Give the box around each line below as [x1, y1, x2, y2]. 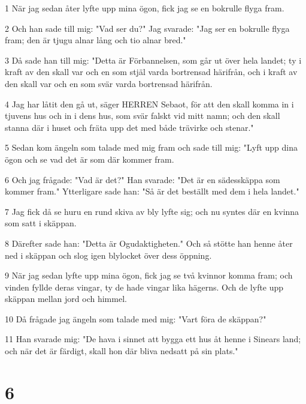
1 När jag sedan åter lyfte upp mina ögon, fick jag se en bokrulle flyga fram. [5, 2, 284, 14]
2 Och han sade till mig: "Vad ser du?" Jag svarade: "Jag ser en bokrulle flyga [5, 22, 290, 34]
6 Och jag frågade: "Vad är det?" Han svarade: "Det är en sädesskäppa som [5, 173, 280, 185]
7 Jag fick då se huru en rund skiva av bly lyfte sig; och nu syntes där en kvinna [5, 205, 299, 217]
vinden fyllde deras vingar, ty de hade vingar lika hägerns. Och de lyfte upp [5, 280, 284, 293]
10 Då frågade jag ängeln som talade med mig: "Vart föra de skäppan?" [5, 312, 266, 325]
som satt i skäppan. [5, 217, 77, 229]
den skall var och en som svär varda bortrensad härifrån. [5, 77, 213, 89]
